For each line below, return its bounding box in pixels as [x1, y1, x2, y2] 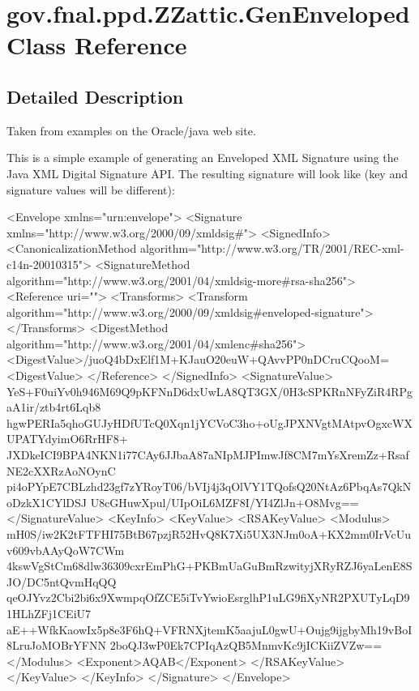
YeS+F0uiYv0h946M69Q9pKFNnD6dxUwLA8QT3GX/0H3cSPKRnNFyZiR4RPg [6, 382, 413, 399]
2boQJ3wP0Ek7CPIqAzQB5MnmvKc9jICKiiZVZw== [109, 637, 383, 654]
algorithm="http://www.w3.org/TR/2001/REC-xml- [139, 240, 404, 257]
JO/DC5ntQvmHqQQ [6, 573, 117, 590]
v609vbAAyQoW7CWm [6, 541, 125, 558]
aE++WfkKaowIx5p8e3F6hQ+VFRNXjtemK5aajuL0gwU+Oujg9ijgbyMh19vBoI [6, 621, 413, 638]
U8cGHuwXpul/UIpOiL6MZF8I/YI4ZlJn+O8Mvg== [90, 493, 359, 510]
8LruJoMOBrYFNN [6, 637, 106, 654]
